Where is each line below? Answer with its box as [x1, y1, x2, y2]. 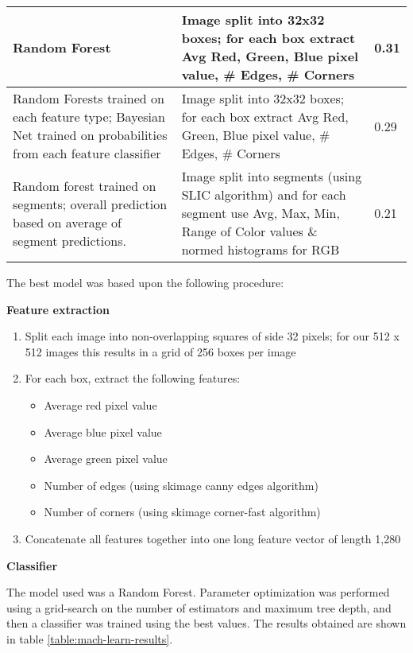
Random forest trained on [13, 176, 156, 195]
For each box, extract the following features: [25, 370, 241, 387]
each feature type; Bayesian [13, 107, 165, 126]
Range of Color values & [181, 222, 318, 240]
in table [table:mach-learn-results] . [6, 630, 173, 647]
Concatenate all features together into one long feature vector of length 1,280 [25, 530, 401, 546]
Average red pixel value [44, 396, 157, 413]
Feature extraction [6, 301, 110, 317]
